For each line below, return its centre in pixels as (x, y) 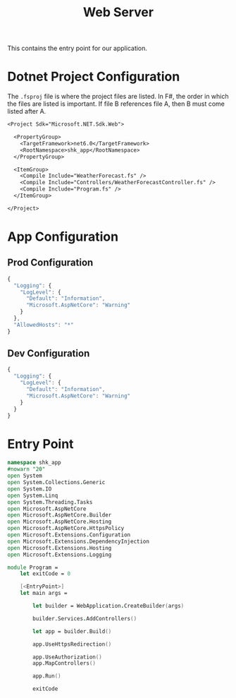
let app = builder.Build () (72, 631)
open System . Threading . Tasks (50, 502)
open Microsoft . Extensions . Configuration (69, 535)
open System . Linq (33, 495)
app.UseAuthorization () (67, 657)
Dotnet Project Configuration (94, 77)
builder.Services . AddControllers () (85, 618)
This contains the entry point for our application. (77, 48)
